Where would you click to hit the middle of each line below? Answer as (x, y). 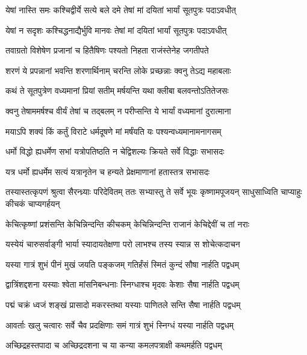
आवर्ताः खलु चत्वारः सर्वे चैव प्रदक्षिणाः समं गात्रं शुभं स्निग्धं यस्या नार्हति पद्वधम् (120, 325)
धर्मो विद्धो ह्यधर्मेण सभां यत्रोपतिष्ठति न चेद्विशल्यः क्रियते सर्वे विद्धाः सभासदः (115, 151)
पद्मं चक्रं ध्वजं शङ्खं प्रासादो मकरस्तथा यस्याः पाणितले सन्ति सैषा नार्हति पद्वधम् (123, 304)
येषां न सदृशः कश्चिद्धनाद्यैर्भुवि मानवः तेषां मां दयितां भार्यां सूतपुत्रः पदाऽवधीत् (116, 30)
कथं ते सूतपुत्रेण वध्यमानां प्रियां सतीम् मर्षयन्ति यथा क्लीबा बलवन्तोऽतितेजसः (117, 91)
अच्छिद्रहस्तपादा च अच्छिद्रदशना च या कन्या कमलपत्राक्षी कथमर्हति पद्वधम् (114, 345)
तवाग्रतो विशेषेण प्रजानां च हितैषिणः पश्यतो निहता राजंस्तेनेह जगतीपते (107, 50)
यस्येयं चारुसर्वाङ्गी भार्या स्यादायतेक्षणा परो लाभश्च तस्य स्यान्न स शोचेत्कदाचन (123, 244)
